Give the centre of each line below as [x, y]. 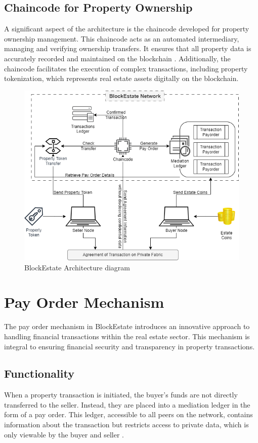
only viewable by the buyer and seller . [64, 434]
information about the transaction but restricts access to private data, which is [126, 425]
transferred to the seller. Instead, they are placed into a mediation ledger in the [127, 404]
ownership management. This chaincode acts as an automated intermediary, [122, 38]
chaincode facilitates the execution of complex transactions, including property [126, 68]
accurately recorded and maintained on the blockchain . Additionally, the [117, 58]
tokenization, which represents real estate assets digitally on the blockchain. [121, 78]
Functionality [39, 373]
